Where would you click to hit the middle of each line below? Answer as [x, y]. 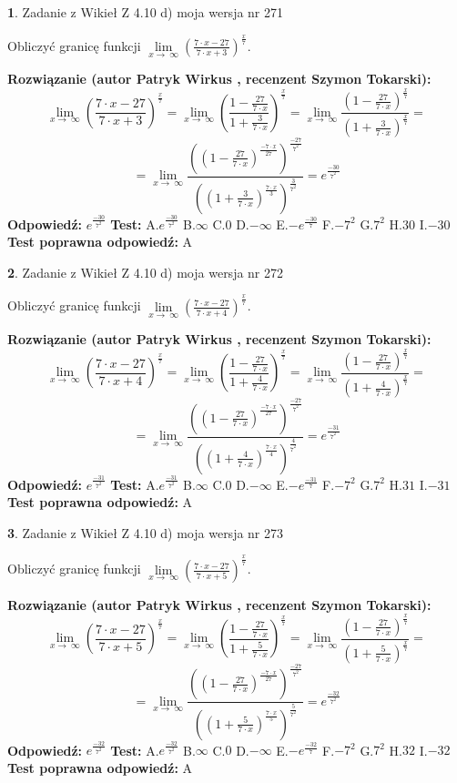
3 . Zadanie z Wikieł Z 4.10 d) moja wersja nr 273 [146, 532]
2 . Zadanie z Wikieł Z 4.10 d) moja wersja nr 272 [146, 272]
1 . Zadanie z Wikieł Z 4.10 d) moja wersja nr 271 [146, 12]
